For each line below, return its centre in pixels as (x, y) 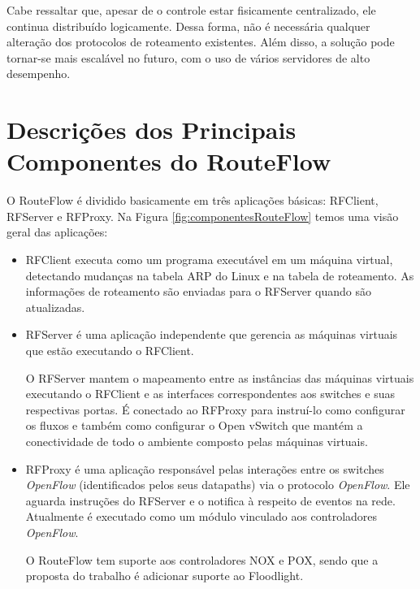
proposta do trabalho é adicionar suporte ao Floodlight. (165, 576)
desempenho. (39, 74)
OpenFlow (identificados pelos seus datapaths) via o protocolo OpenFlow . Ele (218, 485)
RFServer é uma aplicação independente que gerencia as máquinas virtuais (212, 334)
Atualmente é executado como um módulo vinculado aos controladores (201, 516)
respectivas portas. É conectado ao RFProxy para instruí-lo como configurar (215, 409)
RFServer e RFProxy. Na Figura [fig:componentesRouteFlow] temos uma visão (203, 216)
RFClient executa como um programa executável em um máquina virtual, (209, 260)
